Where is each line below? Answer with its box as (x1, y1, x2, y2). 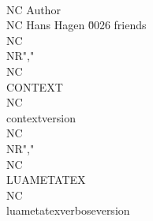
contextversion (6, 109, 76, 125)
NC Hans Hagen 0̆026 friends (6, 17, 147, 33)
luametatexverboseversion (6, 202, 130, 219)
